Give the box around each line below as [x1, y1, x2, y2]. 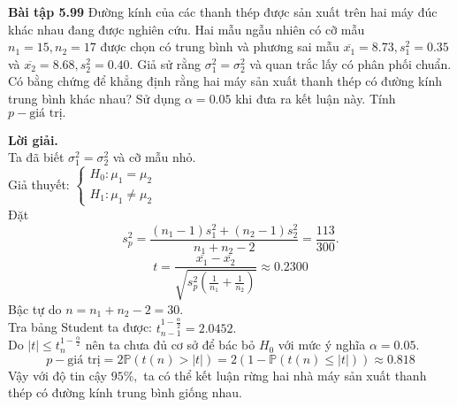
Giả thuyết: [8, 174, 70, 193]
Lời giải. [8, 130, 58, 149]
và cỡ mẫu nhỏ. [112, 148, 196, 166]
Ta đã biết [8, 148, 65, 166]
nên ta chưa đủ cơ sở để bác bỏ [85, 335, 255, 354]
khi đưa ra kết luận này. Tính [235, 88, 396, 107]
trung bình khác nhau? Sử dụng [8, 88, 181, 107]
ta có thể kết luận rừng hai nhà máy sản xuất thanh [143, 365, 427, 384]
